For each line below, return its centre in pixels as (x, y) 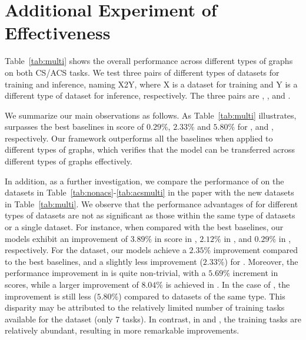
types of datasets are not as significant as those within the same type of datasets (150, 215)
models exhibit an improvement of (66, 238)
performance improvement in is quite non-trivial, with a (105, 273)
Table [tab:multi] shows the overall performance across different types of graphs (149, 61)
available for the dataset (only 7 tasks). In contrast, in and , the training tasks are (153, 319)
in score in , (176, 238)
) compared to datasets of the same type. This (202, 296)
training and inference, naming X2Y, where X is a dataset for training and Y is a (151, 84)
